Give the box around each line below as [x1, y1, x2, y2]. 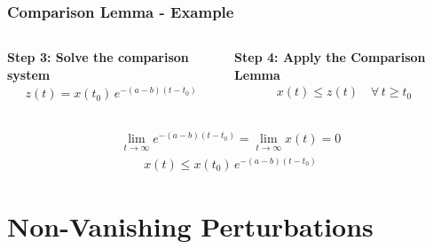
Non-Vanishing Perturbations [7, 207, 374, 244]
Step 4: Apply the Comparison [234, 48, 426, 66]
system [7, 65, 51, 83]
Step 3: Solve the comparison [7, 48, 189, 66]
